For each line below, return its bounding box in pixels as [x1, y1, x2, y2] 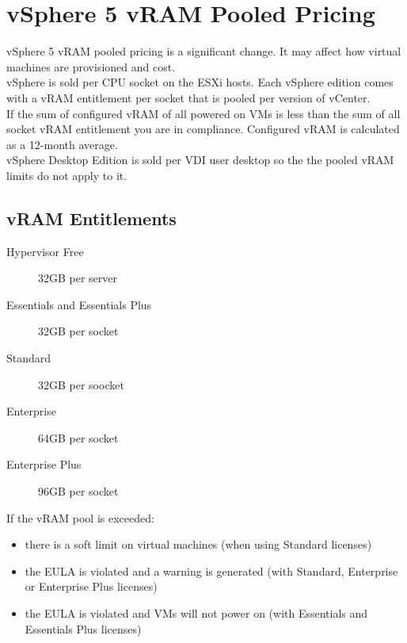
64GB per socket [38, 429, 119, 446]
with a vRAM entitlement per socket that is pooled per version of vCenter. [6, 89, 371, 105]
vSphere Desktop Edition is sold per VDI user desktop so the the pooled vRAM [6, 151, 394, 168]
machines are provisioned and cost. [6, 58, 176, 75]
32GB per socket [38, 323, 119, 339]
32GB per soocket [38, 376, 124, 392]
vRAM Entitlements [6, 205, 177, 230]
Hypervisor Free [6, 243, 84, 259]
